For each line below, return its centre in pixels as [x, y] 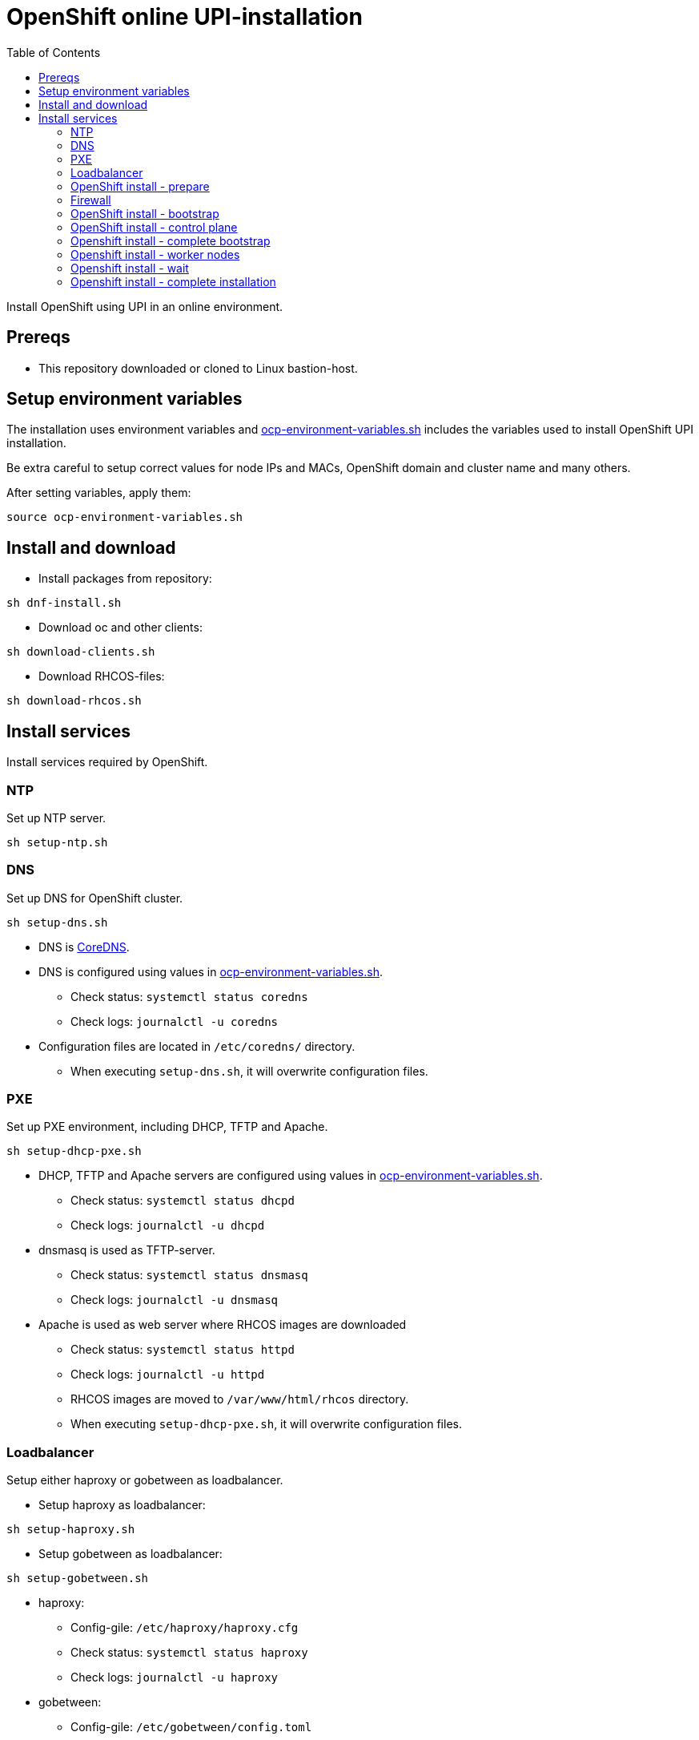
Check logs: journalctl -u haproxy [175, 1677]
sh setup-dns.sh [57, 922]
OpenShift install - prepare [140, 186]
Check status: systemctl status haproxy [189, 1653]
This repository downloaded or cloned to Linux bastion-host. [198, 368]
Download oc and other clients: [121, 628]
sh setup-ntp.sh [57, 842]
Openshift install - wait [130, 268]
